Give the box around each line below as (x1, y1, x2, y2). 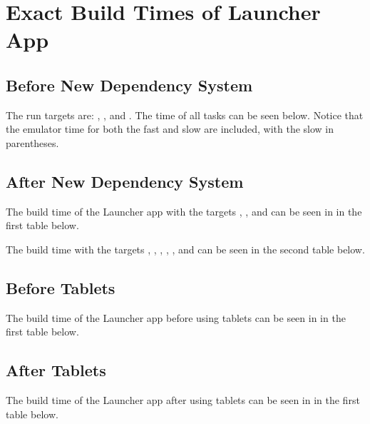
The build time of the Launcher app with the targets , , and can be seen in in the (6, 203, 362, 218)
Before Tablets (6, 276, 115, 298)
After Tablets (6, 359, 106, 381)
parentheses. (6, 135, 59, 150)
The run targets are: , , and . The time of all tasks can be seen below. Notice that (6, 107, 364, 122)
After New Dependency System (6, 170, 244, 192)
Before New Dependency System (6, 74, 253, 96)
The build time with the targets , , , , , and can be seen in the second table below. (6, 241, 365, 256)
